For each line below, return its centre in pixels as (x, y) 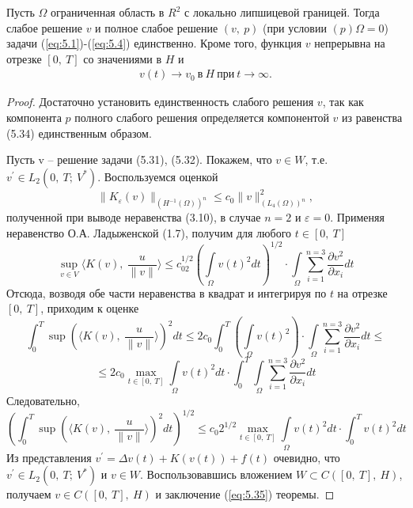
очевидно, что (307, 457)
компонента (34, 117)
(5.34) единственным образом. (79, 133)
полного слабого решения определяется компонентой (202, 117)
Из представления (49, 457)
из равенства (372, 117)
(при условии (295, 27)
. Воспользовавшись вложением (216, 474)
